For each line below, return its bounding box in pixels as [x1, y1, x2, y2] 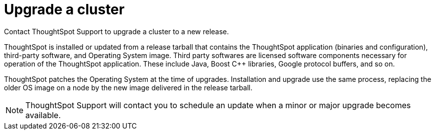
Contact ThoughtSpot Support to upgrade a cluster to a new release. [4, 27, 229, 36]
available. [25, 110, 61, 120]
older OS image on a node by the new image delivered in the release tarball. [4, 83, 253, 92]
